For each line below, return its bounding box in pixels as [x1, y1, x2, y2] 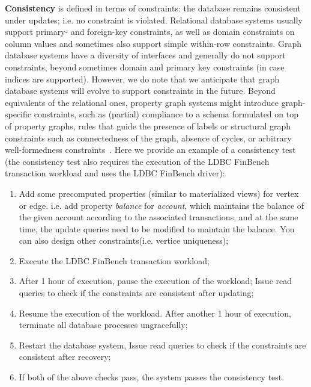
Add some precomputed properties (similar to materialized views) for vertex [19, 187, 299, 199]
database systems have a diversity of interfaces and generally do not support [5, 49, 286, 61]
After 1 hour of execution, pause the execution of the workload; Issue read [19, 274, 292, 287]
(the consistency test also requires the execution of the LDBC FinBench [5, 155, 270, 167]
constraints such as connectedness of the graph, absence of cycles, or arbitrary [5, 131, 292, 144]
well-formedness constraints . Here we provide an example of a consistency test [5, 143, 296, 156]
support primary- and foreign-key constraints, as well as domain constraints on [5, 25, 295, 38]
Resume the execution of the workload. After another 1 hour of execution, [19, 306, 291, 319]
